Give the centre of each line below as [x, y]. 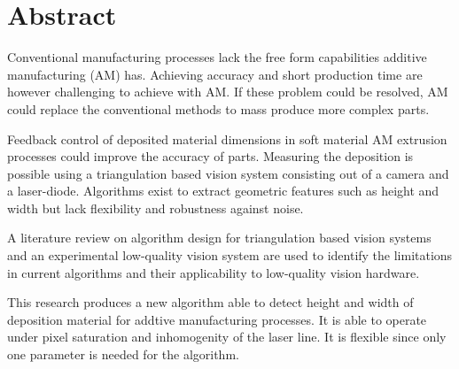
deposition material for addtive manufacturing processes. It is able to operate [217, 319]
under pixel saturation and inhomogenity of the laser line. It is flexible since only [227, 337]
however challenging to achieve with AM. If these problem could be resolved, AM [228, 92]
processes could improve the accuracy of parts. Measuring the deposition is [210, 156]
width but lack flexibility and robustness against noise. [156, 208]
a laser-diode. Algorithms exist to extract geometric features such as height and [223, 191]
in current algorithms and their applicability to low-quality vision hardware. [214, 272]
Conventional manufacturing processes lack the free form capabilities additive [217, 57]
